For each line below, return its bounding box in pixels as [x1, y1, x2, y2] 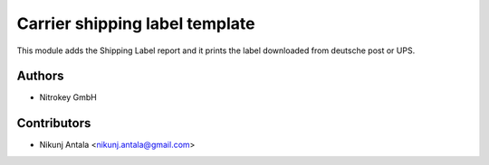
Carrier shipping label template [16, 14, 255, 33]
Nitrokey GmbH [39, 92, 97, 103]
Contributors [16, 115, 91, 131]
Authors [16, 69, 64, 84]
